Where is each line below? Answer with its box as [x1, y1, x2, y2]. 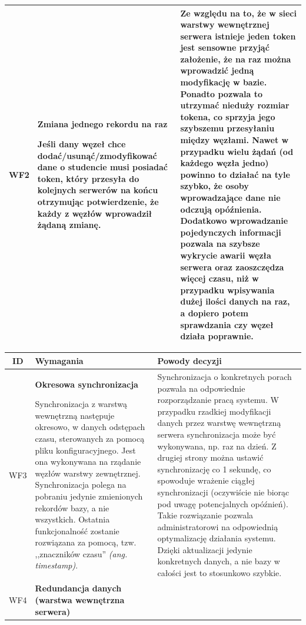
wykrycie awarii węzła [180, 249, 271, 261]
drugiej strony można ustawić [157, 451, 264, 464]
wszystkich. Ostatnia [35, 513, 110, 525]
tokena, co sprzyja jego [180, 110, 275, 123]
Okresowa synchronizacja [35, 378, 138, 390]
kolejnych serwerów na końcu [37, 184, 158, 196]
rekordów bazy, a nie [35, 501, 109, 514]
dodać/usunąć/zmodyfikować [37, 149, 157, 161]
